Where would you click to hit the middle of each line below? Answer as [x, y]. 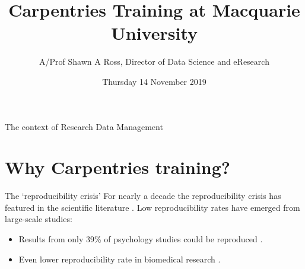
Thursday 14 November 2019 [154, 81]
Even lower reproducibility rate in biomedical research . [120, 259]
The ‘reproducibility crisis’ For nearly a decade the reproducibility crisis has [143, 196]
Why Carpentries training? [118, 167]
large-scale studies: [39, 219]
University [154, 33]
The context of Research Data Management [84, 126]
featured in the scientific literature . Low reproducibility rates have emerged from [152, 207]
